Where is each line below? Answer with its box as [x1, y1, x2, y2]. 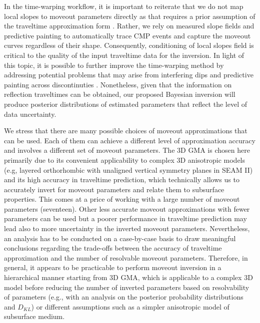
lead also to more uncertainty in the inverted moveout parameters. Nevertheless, [4, 223, 250, 234]
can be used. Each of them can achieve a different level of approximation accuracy [4, 135, 255, 145]
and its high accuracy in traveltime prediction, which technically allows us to [4, 174, 239, 185]
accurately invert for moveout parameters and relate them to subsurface [4, 184, 224, 194]
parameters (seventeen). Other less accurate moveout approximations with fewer [4, 203, 250, 214]
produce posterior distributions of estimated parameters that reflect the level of [4, 98, 247, 109]
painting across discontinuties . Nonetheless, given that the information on [4, 79, 232, 89]
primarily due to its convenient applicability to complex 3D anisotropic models [4, 154, 245, 165]
